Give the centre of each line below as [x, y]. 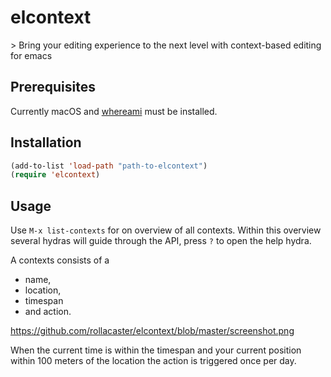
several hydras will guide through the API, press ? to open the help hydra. [161, 241]
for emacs [31, 55]
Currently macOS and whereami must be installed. [114, 111]
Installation [46, 142]
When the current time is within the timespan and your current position [156, 350]
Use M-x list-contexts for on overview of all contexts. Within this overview [166, 230]
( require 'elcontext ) [55, 175]
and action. [48, 312]
